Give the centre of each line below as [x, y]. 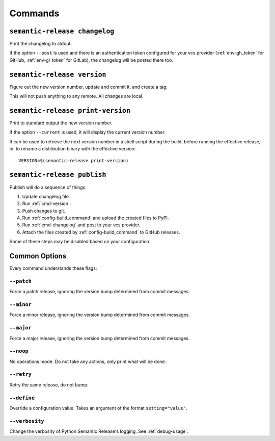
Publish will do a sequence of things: [48, 187]
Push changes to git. [44, 211]
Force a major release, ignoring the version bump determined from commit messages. [100, 338]
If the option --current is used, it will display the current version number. [87, 132]
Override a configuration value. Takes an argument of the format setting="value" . [99, 408]
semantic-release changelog [62, 31]
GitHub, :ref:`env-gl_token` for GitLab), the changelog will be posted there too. [91, 60]
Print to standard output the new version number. [61, 123]
